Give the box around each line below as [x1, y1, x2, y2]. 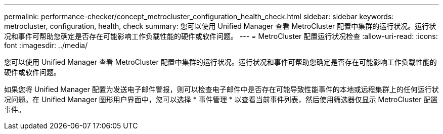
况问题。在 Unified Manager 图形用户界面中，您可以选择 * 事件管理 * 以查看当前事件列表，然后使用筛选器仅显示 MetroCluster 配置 [4, 95, 438, 104]
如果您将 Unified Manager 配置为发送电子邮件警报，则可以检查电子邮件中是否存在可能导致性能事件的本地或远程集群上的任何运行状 [4, 85, 439, 94]
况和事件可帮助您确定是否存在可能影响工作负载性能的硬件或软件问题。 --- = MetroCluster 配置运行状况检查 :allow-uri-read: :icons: [4, 32, 438, 40]
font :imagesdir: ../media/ [4, 41, 88, 50]
